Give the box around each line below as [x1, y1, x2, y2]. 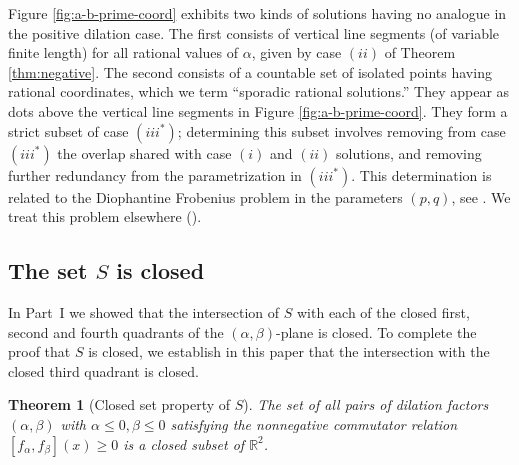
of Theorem [384, 42, 456, 63]
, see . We [451, 186, 511, 207]
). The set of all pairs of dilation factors [243, 394, 489, 415]
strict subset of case [8, 120, 129, 141]
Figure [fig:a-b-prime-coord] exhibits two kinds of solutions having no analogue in [8, 3, 507, 23]
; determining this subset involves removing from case [177, 120, 506, 141]
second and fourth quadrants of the [8, 321, 224, 342]
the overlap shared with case [57, 142, 232, 163]
